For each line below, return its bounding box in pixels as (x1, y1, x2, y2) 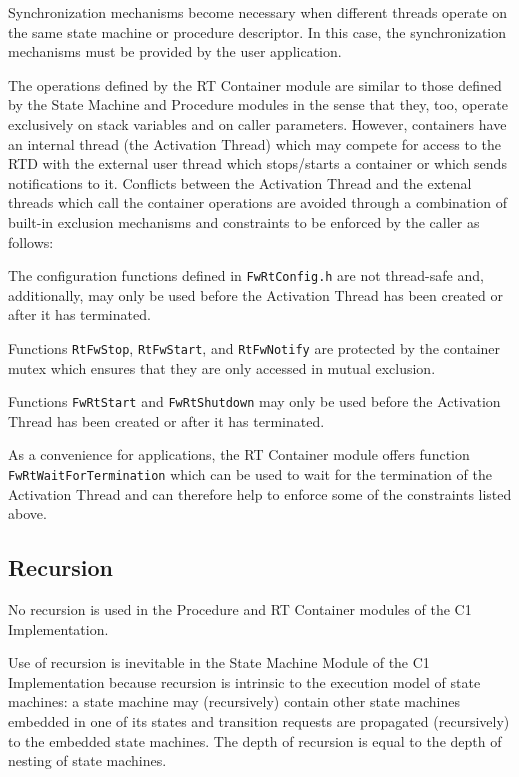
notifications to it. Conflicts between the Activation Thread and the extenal (8, 172, 472, 193)
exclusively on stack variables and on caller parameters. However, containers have (8, 113, 507, 134)
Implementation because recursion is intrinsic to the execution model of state (8, 671, 481, 692)
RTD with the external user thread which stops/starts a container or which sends (8, 153, 507, 174)
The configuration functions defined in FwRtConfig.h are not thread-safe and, (8, 265, 484, 286)
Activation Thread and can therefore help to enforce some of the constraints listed (8, 483, 512, 504)
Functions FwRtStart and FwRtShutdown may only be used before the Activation (8, 391, 501, 412)
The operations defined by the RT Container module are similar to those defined (8, 74, 502, 95)
